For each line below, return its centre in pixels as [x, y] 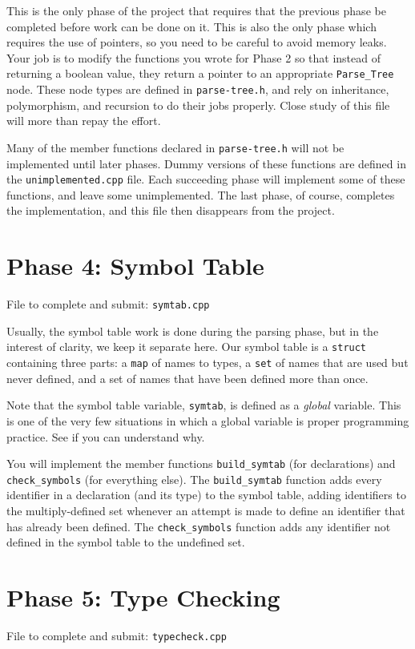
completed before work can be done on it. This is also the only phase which [191, 26]
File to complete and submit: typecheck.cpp [117, 635]
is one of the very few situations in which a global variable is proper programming [208, 420]
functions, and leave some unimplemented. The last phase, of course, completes [201, 194]
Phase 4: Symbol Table [135, 266]
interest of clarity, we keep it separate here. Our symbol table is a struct [187, 347]
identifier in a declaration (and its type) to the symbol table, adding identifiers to [206, 495]
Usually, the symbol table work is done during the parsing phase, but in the [193, 331]
